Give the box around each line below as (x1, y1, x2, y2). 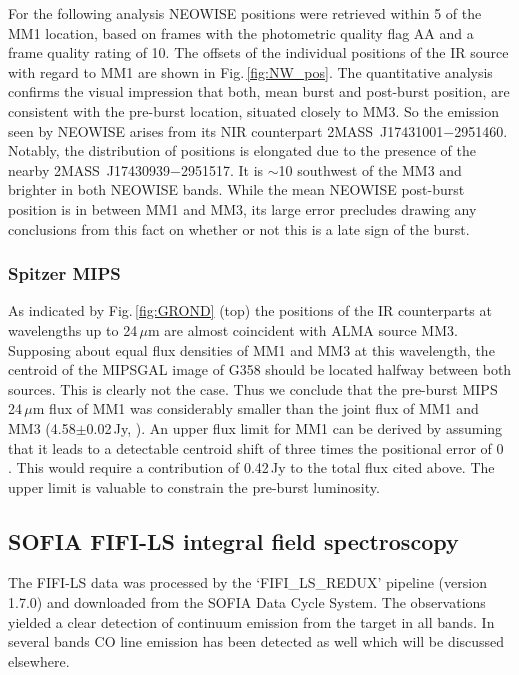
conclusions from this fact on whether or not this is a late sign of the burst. (8, 218, 470, 239)
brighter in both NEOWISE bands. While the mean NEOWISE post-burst (8, 179, 465, 200)
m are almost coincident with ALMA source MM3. (147, 319, 458, 340)
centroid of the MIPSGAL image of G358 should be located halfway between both (8, 359, 512, 380)
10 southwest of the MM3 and (278, 159, 462, 180)
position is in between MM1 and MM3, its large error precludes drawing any (8, 198, 477, 219)
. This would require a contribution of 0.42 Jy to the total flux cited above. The (8, 457, 495, 478)
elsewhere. (8, 650, 70, 671)
